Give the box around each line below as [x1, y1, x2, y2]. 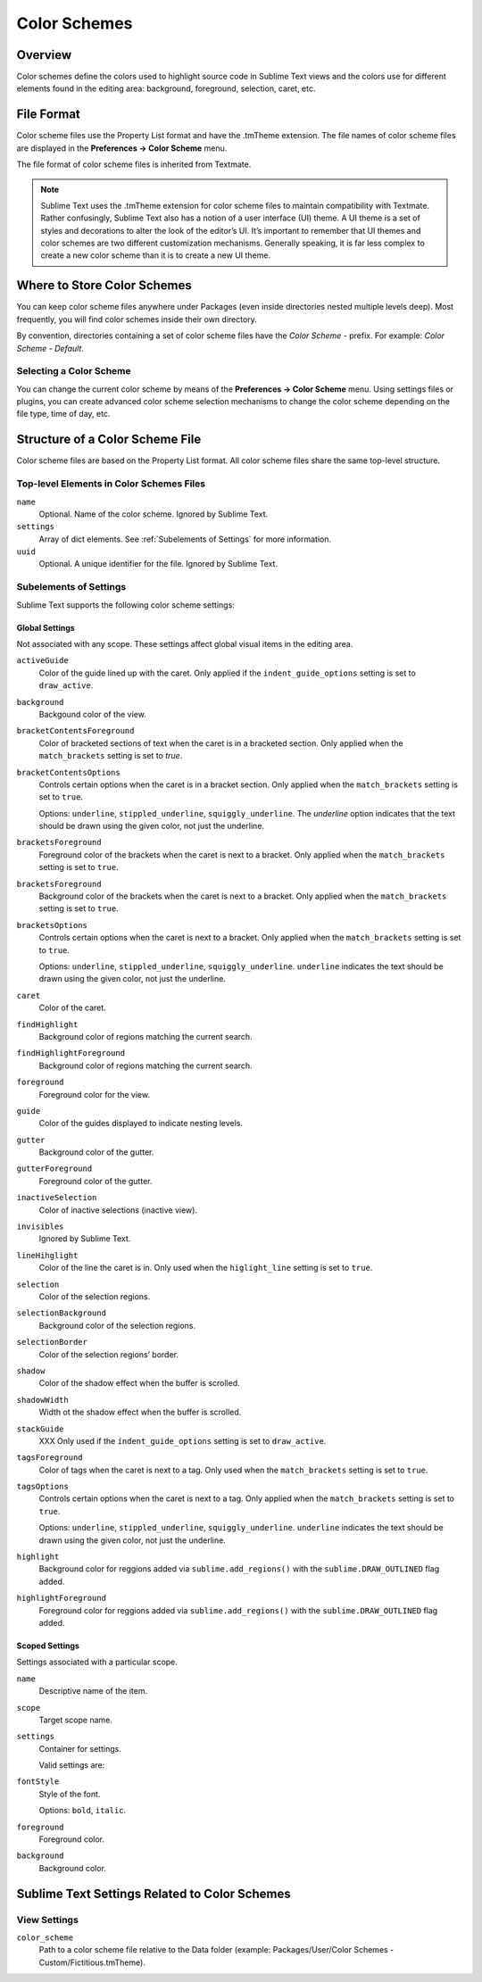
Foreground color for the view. [38, 1089, 151, 1099]
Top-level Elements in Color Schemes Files [16, 477, 205, 490]
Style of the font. [38, 1788, 101, 1799]
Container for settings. [38, 1743, 122, 1754]
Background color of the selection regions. [38, 1320, 196, 1331]
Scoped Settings [16, 1640, 80, 1651]
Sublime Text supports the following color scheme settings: [16, 599, 236, 610]
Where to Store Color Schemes [16, 278, 192, 294]
